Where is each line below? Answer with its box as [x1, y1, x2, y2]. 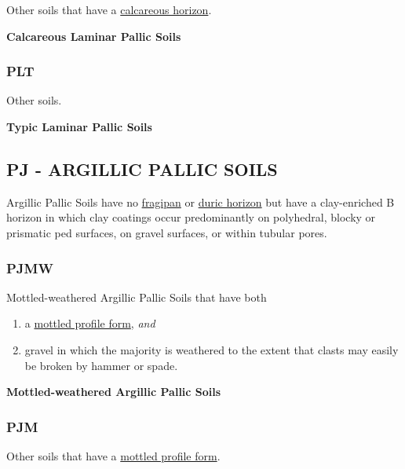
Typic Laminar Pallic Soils [6, 119, 152, 134]
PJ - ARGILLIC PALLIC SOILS [6, 156, 278, 181]
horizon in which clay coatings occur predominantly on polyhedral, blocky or [6, 209, 376, 225]
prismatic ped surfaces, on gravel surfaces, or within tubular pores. [6, 224, 327, 240]
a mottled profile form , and [24, 315, 155, 332]
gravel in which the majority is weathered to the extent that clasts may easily [24, 341, 399, 357]
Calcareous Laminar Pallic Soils [6, 27, 181, 44]
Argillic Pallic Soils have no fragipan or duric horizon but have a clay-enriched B [6, 193, 395, 210]
